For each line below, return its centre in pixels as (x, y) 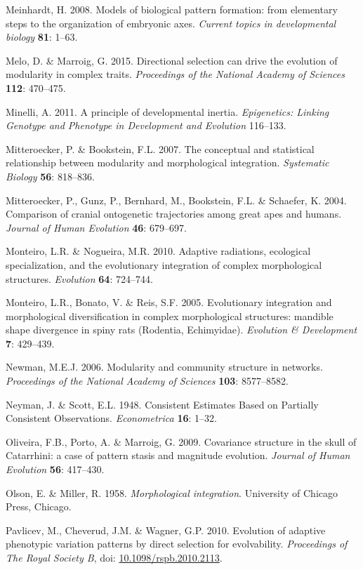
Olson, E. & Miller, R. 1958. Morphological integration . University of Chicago (172, 492)
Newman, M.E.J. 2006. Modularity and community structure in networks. (164, 367)
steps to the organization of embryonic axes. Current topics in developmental (171, 23)
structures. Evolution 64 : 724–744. (79, 278)
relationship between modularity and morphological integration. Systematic (167, 163)
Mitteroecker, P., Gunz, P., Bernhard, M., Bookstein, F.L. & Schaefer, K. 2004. (176, 200)
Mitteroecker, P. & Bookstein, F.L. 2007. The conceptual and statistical (160, 148)
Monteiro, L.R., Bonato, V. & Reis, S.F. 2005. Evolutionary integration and (169, 302)
